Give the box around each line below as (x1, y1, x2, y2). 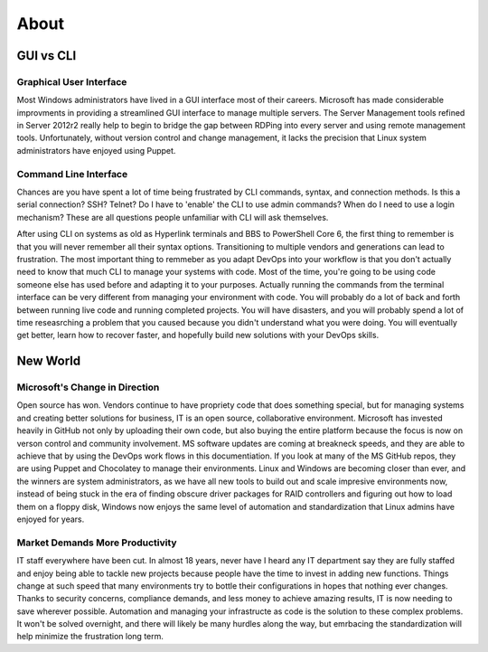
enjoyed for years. (16, 514, 85, 524)
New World (16, 354, 81, 369)
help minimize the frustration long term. (16, 631, 164, 642)
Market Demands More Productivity (16, 536, 177, 549)
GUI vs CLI (16, 48, 77, 63)
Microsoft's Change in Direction (16, 381, 160, 393)
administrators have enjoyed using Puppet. (16, 145, 176, 156)
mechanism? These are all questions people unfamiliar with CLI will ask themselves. (16, 212, 329, 222)
